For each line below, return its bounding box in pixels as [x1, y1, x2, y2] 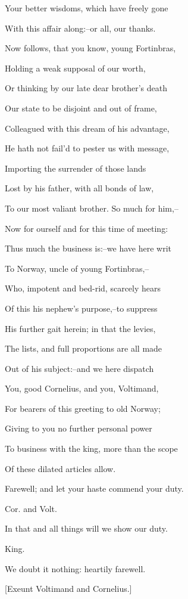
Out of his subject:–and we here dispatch [5, 362, 154, 374]
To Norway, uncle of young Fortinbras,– [5, 262, 149, 274]
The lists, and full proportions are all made [5, 342, 162, 355]
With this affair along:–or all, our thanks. [5, 21, 156, 34]
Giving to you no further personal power [5, 422, 152, 434]
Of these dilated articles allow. [5, 462, 116, 474]
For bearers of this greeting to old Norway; [5, 402, 161, 414]
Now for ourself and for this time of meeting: [5, 222, 168, 234]
